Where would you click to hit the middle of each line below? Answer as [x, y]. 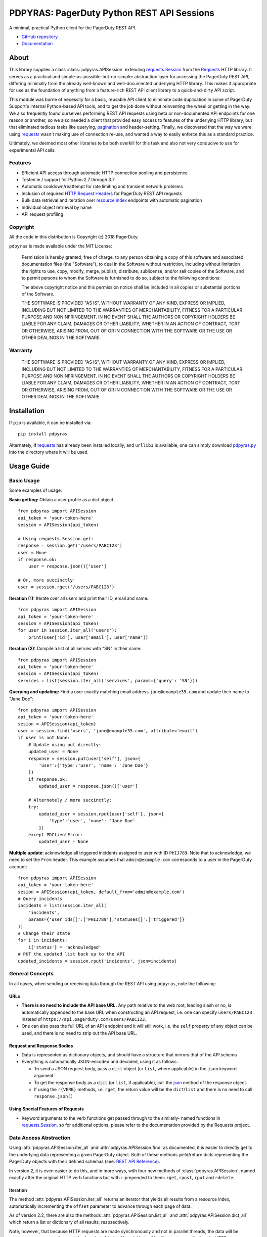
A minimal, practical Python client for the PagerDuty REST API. [73, 28]
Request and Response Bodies [41, 1046]
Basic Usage [24, 481]
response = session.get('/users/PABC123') [70, 546]
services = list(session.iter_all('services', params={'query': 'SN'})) [108, 681]
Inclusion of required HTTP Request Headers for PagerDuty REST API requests [102, 193]
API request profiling [43, 214]
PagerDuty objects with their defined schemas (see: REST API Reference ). [85, 1162]
